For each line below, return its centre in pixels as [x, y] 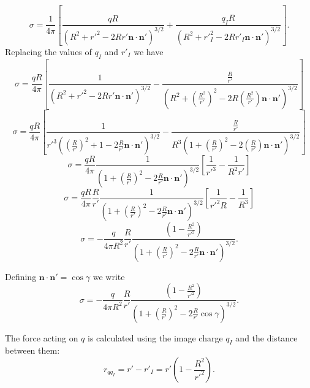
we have [149, 51]
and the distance [267, 337]
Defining [21, 276]
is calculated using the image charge [155, 337]
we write [109, 276]
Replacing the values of [48, 51]
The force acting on [42, 337]
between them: [32, 350]
